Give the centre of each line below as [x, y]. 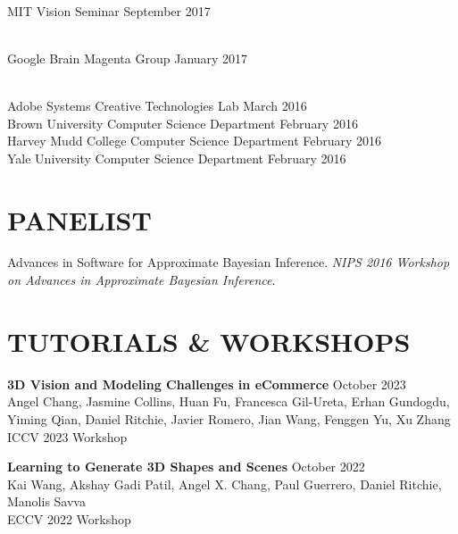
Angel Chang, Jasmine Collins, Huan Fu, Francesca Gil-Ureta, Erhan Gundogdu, [229, 401]
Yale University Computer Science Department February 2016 [177, 158]
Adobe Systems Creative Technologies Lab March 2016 [157, 105]
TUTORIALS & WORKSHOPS [209, 341]
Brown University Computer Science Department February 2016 [183, 123]
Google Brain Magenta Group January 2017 [128, 58]
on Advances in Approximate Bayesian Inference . [142, 280]
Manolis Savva [46, 501]
